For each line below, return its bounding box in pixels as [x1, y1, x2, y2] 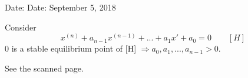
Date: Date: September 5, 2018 [5, 1, 116, 13]
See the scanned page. [5, 62, 84, 74]
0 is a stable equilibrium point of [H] [5, 42, 137, 55]
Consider [5, 21, 37, 33]
